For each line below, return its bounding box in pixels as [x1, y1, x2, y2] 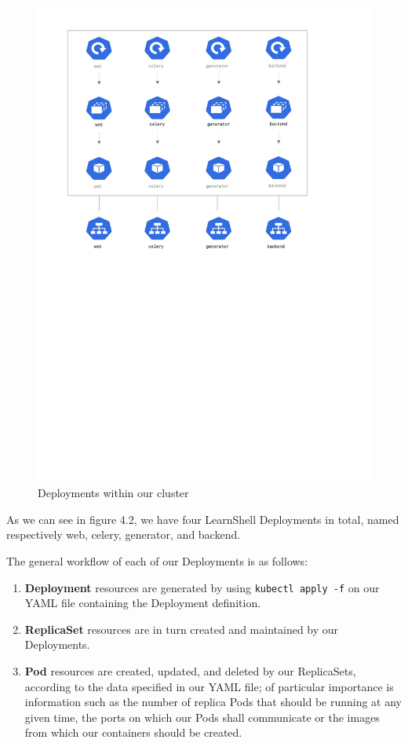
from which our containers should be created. [24, 724, 242, 741]
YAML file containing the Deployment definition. [24, 595, 261, 611]
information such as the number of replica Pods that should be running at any [24, 694, 403, 710]
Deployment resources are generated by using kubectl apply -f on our [24, 579, 380, 595]
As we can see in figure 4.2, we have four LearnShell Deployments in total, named [6, 511, 399, 527]
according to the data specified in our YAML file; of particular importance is [24, 678, 394, 694]
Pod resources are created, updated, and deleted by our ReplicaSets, [24, 662, 356, 679]
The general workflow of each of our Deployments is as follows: [6, 552, 308, 569]
